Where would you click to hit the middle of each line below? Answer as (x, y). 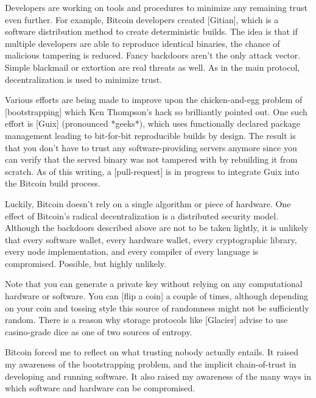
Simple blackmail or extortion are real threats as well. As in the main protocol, (153, 67)
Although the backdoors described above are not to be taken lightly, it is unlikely (157, 228)
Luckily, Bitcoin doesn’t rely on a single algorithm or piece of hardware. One (148, 203)
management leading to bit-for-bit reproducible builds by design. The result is (150, 135)
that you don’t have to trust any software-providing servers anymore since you (151, 147)
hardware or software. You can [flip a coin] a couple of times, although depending (157, 296)
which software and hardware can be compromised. (100, 388)
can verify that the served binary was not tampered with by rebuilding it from (151, 159)
